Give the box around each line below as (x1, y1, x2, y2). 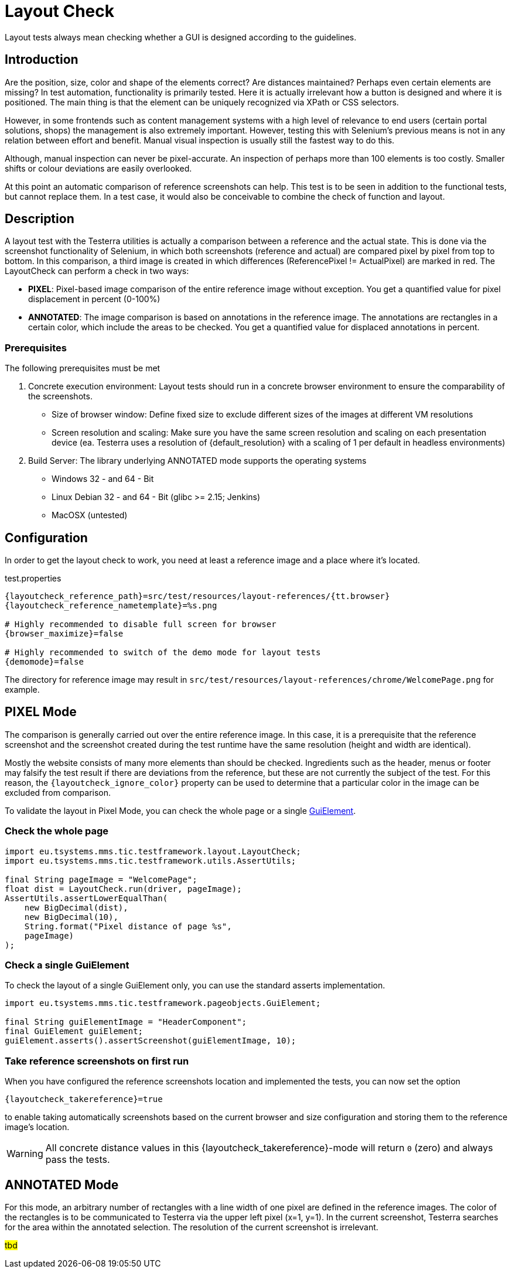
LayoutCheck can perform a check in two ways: (5, 266, 189, 276)
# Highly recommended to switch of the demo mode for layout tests (5, 648, 321, 658)
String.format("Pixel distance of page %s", (24, 921, 232, 931)
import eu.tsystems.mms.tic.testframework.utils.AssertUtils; (5, 855, 296, 865)
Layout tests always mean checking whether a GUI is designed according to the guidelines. (5, 32, 357, 42)
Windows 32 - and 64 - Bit (52, 474, 154, 484)
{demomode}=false (5, 657, 84, 667)
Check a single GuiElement (5, 959, 129, 971)
